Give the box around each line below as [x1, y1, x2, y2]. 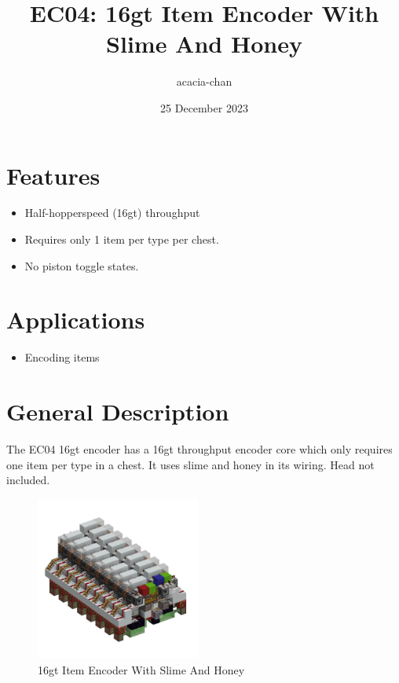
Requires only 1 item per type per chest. [24, 231, 219, 248]
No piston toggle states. [24, 257, 139, 274]
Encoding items [24, 349, 100, 365]
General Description [6, 395, 229, 428]
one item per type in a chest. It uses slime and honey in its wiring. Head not [6, 456, 375, 472]
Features [6, 159, 101, 191]
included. [6, 472, 50, 488]
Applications [6, 303, 145, 336]
